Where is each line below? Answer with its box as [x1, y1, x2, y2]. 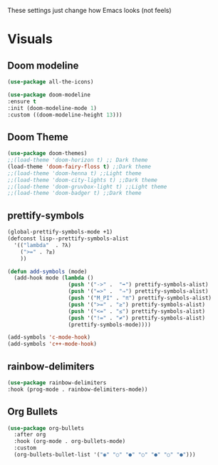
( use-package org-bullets [7, 424, 84, 431]
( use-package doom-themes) [7, 150, 88, 157]
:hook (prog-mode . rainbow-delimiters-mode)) [7, 386, 148, 393]
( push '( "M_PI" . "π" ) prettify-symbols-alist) [68, 294, 212, 301]
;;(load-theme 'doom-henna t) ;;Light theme [7, 169, 142, 177]
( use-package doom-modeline [7, 91, 91, 99]
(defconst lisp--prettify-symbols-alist [7, 235, 130, 242]
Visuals [7, 31, 53, 47]
